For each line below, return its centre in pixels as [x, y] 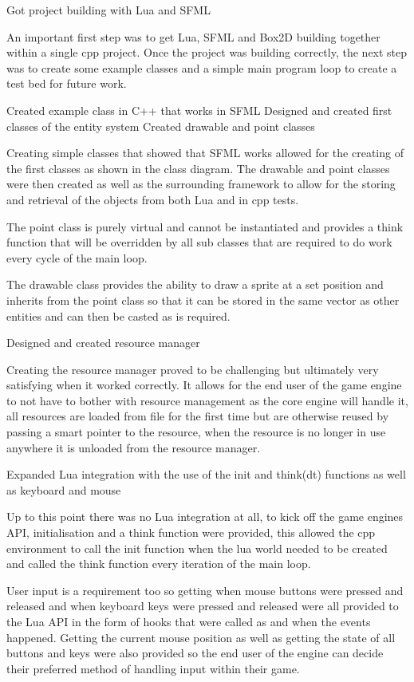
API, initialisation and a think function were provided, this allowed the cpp [191, 532]
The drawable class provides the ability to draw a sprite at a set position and [195, 284]
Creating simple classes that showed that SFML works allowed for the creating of [205, 153]
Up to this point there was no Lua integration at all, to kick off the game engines [205, 516]
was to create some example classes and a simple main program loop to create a [202, 67]
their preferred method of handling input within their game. [153, 668]
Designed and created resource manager [103, 343]
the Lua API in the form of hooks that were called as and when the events [189, 621]
